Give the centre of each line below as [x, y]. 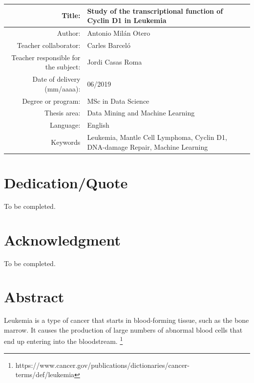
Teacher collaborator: [49, 45]
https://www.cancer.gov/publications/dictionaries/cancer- [102, 365]
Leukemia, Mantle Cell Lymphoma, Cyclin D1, [157, 137]
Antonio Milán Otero [119, 33]
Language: [65, 125]
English [98, 125]
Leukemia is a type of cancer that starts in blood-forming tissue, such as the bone [127, 320]
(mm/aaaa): [63, 88]
